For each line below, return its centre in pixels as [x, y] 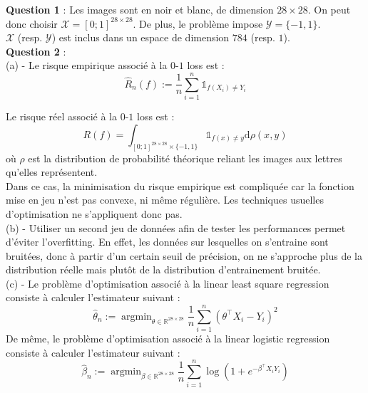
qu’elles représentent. [52, 172]
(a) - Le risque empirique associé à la [87, 65]
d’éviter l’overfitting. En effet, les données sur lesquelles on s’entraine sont [167, 242]
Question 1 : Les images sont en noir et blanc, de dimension [140, 9]
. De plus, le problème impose [198, 23]
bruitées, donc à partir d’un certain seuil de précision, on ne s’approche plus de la [184, 255]
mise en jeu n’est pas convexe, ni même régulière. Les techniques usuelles [165, 200]
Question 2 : [36, 51]
